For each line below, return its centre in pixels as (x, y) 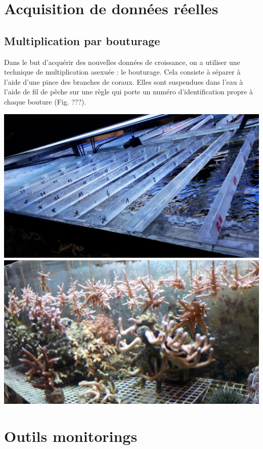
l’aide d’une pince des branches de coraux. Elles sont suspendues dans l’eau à (124, 81)
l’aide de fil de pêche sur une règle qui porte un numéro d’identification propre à (128, 92)
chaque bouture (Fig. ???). (45, 101)
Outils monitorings (71, 436)
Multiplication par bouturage (82, 40)
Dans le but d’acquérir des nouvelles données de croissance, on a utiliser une (122, 62)
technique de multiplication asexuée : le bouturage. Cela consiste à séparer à (122, 72)
